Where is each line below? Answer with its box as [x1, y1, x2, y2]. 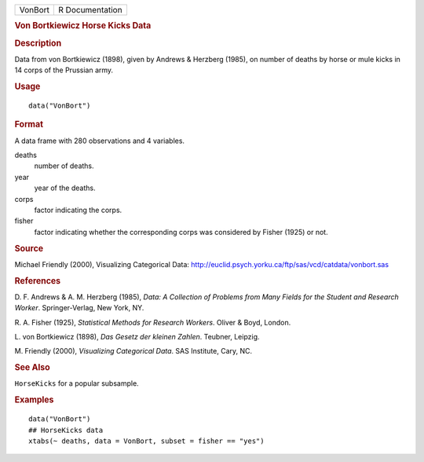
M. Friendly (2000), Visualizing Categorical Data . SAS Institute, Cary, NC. [14, 346, 253, 356]
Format [14, 119, 43, 130]
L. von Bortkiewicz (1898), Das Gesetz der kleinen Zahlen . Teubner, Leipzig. [14, 332, 260, 342]
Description [14, 38, 62, 49]
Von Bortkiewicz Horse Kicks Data [14, 20, 152, 31]
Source [14, 243, 44, 254]
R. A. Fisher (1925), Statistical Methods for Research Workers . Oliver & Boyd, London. [14, 317, 291, 327]
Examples [14, 394, 54, 405]
